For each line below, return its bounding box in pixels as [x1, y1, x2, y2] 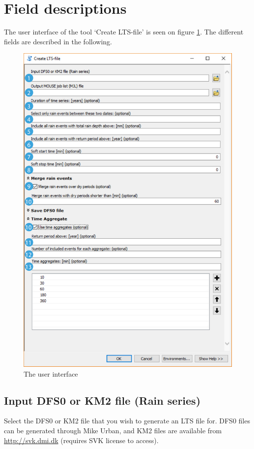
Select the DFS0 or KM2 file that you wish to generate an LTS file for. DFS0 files [4, 416, 250, 426]
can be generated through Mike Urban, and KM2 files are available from [4, 425, 222, 435]
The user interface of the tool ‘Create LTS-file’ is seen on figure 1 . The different [4, 27, 244, 37]
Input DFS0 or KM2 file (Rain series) [4, 392, 201, 408]
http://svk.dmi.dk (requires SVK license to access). [4, 435, 159, 445]
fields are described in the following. [4, 36, 112, 46]
